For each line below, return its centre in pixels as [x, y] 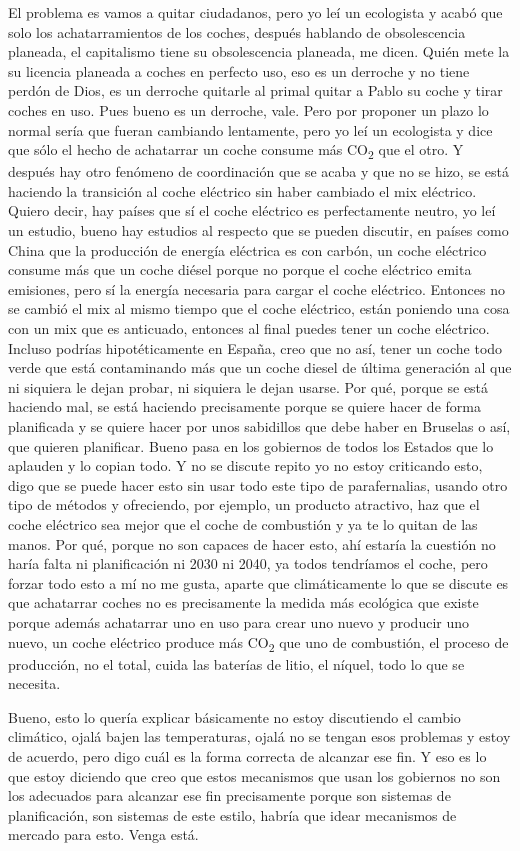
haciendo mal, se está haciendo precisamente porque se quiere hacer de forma [244, 406]
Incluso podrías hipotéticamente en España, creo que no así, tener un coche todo [255, 347]
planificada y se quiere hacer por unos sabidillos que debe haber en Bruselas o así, [259, 426]
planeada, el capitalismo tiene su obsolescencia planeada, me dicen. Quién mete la [259, 51]
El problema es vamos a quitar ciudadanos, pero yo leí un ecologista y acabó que [255, 12]
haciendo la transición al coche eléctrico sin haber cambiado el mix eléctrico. [242, 190]
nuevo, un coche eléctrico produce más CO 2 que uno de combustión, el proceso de [258, 643]
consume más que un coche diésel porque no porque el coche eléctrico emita [240, 269]
